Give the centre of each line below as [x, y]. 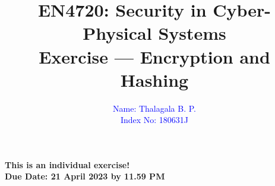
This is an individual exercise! [67, 164]
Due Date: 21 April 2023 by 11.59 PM [85, 176]
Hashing [154, 79]
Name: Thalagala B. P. [154, 108]
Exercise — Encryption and [154, 56]
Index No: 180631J [154, 120]
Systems [192, 33]
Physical [117, 33]
